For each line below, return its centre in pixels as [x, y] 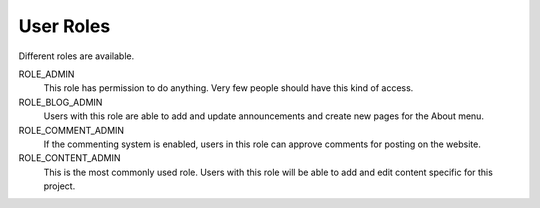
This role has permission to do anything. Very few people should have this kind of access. [228, 88]
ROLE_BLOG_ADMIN [60, 102]
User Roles [64, 26]
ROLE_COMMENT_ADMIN [71, 130]
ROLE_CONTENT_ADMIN [69, 158]
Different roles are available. [76, 56]
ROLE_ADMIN [46, 74]
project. [59, 186]
